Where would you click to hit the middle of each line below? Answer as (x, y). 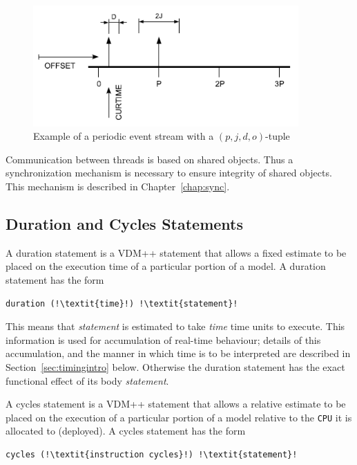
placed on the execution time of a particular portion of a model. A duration (166, 266)
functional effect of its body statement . (87, 380)
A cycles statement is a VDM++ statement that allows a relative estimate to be (176, 404)
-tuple (278, 136)
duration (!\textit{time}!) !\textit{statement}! (122, 303)
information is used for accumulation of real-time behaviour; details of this (163, 339)
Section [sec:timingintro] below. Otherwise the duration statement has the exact (175, 366)
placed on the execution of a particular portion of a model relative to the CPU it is (179, 417)
